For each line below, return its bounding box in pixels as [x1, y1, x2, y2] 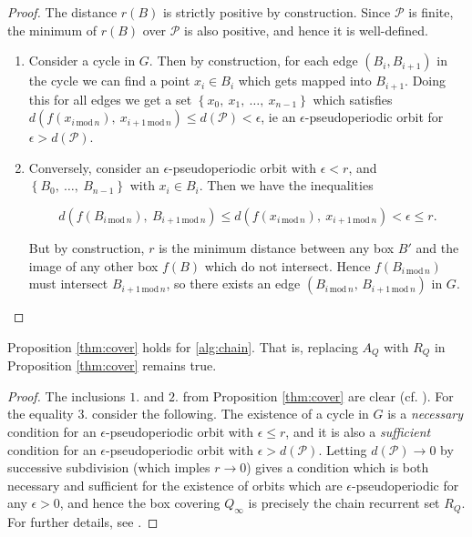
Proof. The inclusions [7, 386, 126, 405]
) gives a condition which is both [246, 458, 429, 477]
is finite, [408, 3, 454, 21]
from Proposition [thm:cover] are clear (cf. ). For [182, 386, 454, 405]
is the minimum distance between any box [159, 238, 395, 258]
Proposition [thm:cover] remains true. [7, 356, 217, 375]
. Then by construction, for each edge [149, 51, 358, 70]
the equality [7, 404, 74, 423]
